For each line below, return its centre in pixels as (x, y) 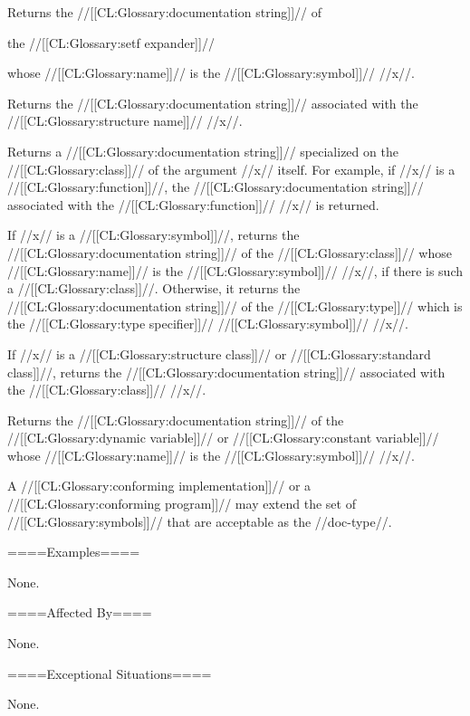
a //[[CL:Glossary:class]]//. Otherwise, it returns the (154, 288)
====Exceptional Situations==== (110, 673)
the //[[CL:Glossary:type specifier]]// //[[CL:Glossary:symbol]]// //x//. (208, 324)
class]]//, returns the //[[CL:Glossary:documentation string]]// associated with (226, 372)
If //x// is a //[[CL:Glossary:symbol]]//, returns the (153, 235)
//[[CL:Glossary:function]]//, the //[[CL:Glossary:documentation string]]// (216, 187)
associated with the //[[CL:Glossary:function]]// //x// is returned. (193, 204)
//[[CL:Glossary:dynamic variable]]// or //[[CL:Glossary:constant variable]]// (223, 438)
